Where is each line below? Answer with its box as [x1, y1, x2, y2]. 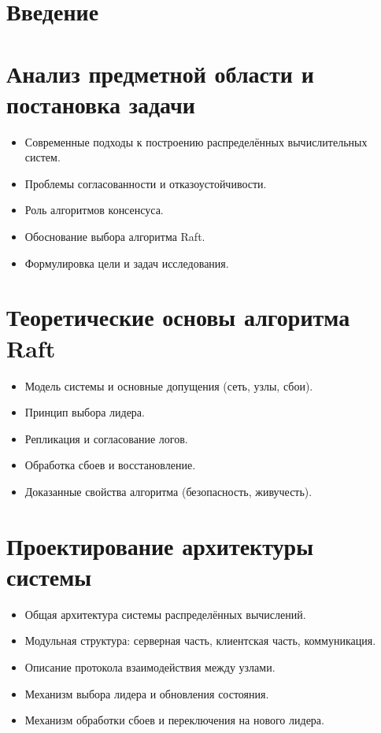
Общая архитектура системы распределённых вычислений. [24, 605, 306, 622]
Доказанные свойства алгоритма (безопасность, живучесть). [24, 483, 313, 499]
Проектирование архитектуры [6, 529, 314, 561]
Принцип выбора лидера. [24, 404, 145, 420]
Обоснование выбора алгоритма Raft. [24, 228, 205, 245]
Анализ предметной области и [6, 57, 314, 89]
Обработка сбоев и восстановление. [24, 457, 196, 473]
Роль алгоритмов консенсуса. [24, 202, 164, 218]
